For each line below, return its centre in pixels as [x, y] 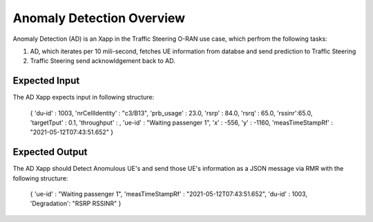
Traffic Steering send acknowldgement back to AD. [103, 61]
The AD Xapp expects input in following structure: [84, 98]
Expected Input [46, 81]
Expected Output [50, 152]
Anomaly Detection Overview [99, 18]
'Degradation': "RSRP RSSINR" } [76, 203]
